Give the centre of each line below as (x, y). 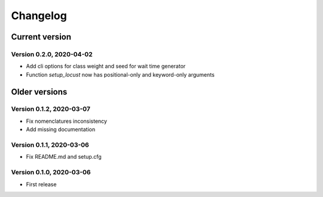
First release (41, 184)
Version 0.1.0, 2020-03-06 (51, 172)
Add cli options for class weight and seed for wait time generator (106, 66)
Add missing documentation (61, 129)
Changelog (39, 16)
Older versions (39, 92)
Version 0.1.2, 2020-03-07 (51, 109)
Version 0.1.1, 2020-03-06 (50, 145)
